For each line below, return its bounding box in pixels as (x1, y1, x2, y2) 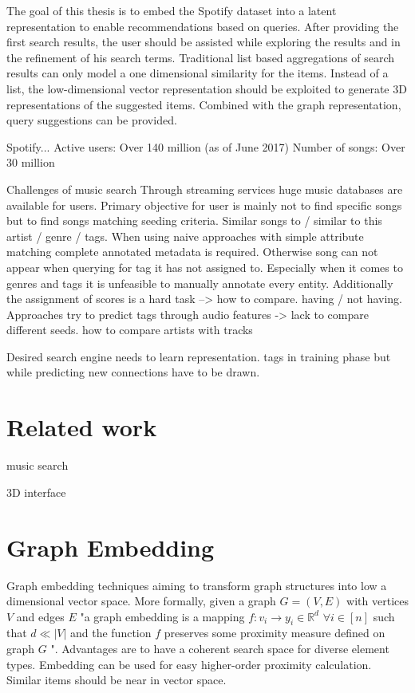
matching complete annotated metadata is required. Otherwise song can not (6, 243, 378, 260)
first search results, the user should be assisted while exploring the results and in (6, 33, 401, 50)
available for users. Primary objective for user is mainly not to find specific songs (6, 196, 402, 213)
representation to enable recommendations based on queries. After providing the (6, 18, 399, 34)
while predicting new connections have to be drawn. (6, 364, 260, 380)
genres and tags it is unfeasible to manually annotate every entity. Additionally (6, 274, 393, 291)
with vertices (346, 593, 409, 609)
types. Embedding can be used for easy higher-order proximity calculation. (6, 656, 372, 672)
